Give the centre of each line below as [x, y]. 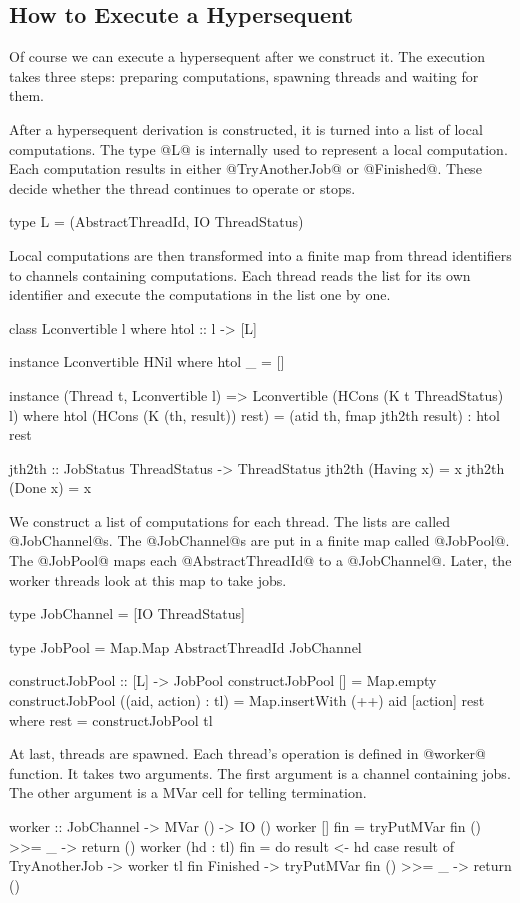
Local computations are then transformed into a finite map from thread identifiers [260, 254]
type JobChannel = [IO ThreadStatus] [127, 613]
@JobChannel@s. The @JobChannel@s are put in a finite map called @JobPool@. [259, 540]
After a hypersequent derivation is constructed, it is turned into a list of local [246, 128]
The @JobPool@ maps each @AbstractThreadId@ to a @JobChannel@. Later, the [260, 560]
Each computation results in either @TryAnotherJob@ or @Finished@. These [245, 168]
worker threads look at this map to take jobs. [148, 579]
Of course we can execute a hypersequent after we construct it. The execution [247, 56]
